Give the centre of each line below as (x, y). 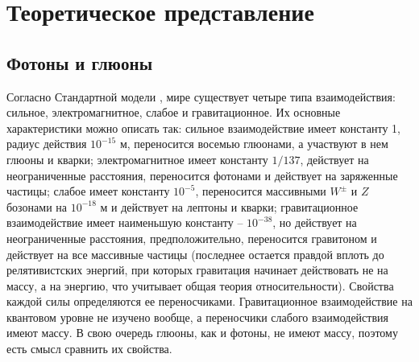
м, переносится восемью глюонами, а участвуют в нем (254, 144)
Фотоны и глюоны (80, 62)
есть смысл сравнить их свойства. (89, 349)
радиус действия (47, 144)
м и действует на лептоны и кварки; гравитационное (229, 206)
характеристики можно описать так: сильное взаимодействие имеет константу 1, (203, 128)
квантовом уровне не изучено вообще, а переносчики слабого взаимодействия (197, 317)
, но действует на (315, 222)
